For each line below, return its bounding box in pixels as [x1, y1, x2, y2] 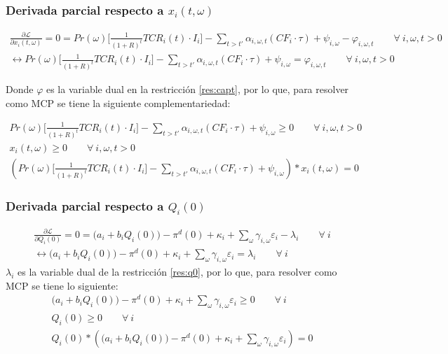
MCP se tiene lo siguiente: [6, 278, 118, 292]
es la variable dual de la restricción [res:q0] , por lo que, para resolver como [18, 264, 337, 279]
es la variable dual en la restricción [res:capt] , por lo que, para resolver [46, 82, 349, 97]
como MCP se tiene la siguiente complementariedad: [6, 95, 231, 110]
